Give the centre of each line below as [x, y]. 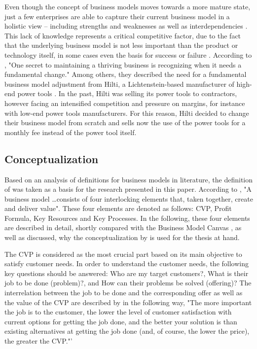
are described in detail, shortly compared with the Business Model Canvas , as [123, 227]
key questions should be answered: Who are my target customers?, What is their [127, 273]
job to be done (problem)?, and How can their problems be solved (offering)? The [128, 283]
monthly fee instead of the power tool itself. [71, 132]
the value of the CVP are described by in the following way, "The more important [128, 302]
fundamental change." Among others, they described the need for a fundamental [126, 74]
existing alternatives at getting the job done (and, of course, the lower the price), [127, 331]
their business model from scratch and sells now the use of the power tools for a [125, 122]
